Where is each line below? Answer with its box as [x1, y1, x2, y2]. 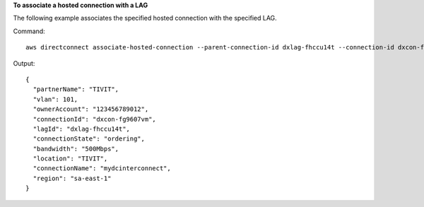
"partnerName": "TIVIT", [33, 85, 119, 93]
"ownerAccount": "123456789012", [33, 105, 149, 113]
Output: [13, 59, 35, 67]
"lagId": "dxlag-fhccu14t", [33, 124, 131, 133]
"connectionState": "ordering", [33, 135, 145, 143]
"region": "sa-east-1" [33, 174, 112, 182]
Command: [13, 27, 45, 35]
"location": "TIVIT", [33, 155, 108, 162]
